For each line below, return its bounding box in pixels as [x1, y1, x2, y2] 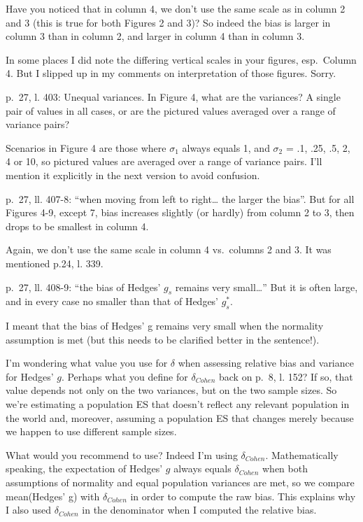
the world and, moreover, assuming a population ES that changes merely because [6, 410, 354, 425]
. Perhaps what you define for [61, 369, 188, 383]
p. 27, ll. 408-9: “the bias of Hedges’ [6, 279, 161, 294]
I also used [6, 502, 52, 517]
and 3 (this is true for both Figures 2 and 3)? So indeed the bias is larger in [6, 15, 331, 29]
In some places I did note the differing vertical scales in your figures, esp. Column [6, 52, 357, 66]
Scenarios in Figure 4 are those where [6, 140, 166, 155]
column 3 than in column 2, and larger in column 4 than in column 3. [6, 29, 305, 43]
